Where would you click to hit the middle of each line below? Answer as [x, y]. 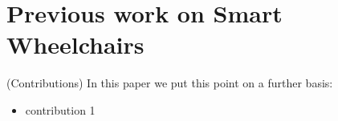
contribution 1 [60, 109]
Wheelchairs [75, 44]
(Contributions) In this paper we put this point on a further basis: [170, 83]
